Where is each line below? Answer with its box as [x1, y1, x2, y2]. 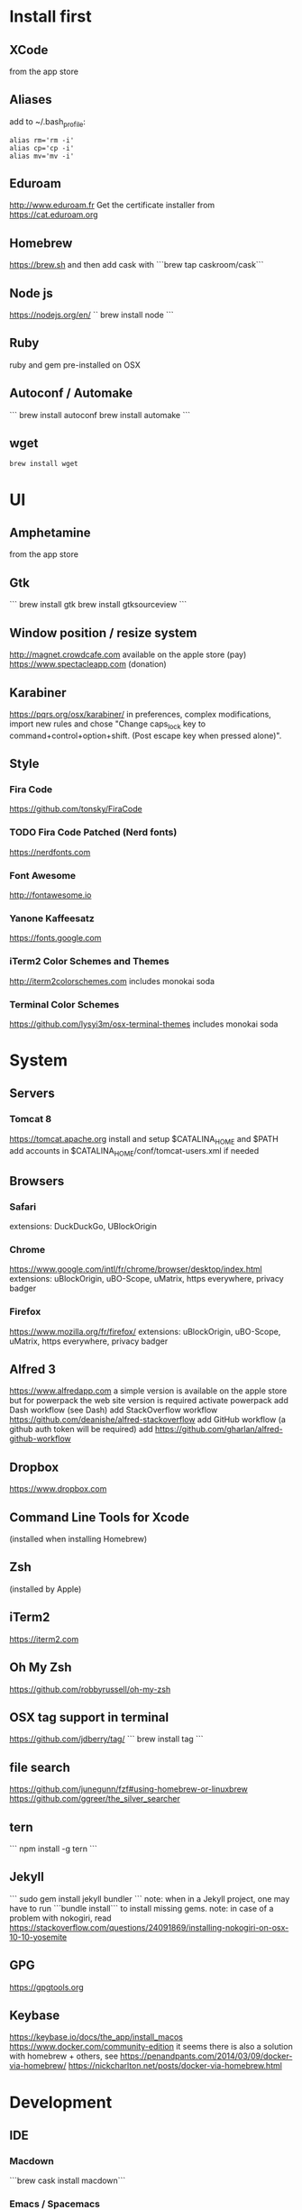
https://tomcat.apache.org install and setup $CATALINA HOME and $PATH [9, 1133, 279, 1146]
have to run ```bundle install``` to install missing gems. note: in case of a [9, 1903, 274, 1913]
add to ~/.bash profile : [9, 115, 86, 129]
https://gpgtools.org [9, 1981, 84, 1993]
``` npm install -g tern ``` [9, 1843, 97, 1854]
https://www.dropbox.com [9, 1484, 107, 1494]
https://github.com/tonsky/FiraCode [9, 804, 142, 815]
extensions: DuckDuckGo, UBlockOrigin [9, 1221, 158, 1232]
